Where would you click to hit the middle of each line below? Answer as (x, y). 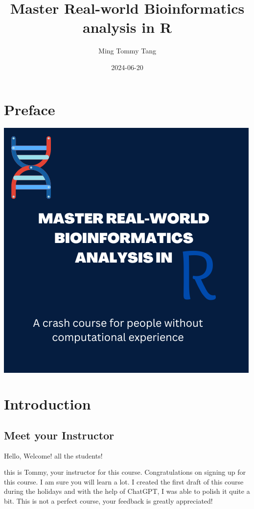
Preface (30, 109)
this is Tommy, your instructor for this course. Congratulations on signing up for (125, 472)
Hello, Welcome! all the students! (53, 455)
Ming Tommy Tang (127, 51)
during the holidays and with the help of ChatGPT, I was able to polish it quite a (127, 491)
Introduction (47, 404)
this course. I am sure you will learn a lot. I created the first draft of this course (124, 481)
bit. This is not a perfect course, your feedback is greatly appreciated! (108, 500)
